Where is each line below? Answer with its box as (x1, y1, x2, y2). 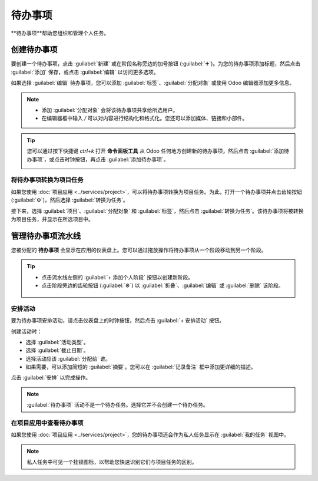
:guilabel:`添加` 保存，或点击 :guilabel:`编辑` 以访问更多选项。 (11, 68, 159, 75)
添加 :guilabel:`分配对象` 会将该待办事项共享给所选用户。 (41, 107, 178, 114)
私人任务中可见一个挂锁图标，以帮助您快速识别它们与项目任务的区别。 (26, 459, 197, 466)
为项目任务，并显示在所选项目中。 (11, 215, 94, 222)
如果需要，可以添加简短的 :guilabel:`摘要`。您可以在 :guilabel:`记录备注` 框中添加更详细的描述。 (25, 363, 256, 371)
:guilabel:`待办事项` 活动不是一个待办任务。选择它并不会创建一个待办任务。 (26, 401, 208, 408)
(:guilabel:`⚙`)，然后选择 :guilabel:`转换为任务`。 (11, 196, 129, 203)
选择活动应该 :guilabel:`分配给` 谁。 (25, 355, 111, 362)
